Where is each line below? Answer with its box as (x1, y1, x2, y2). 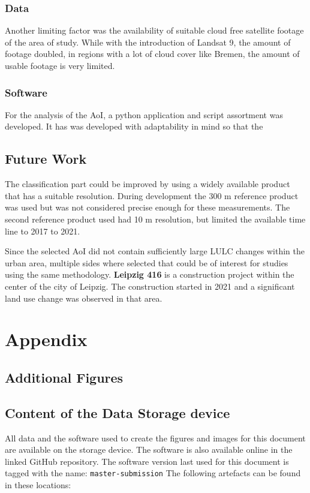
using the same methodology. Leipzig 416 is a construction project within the (5, 268, 294, 281)
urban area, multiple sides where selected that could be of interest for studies (5, 256, 288, 269)
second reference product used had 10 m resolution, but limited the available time (5, 212, 306, 225)
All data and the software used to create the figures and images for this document (5, 431, 306, 444)
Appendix (5, 327, 88, 351)
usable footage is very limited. (5, 59, 115, 71)
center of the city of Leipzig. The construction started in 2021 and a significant (5, 279, 295, 292)
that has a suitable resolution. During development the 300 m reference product (5, 189, 299, 202)
